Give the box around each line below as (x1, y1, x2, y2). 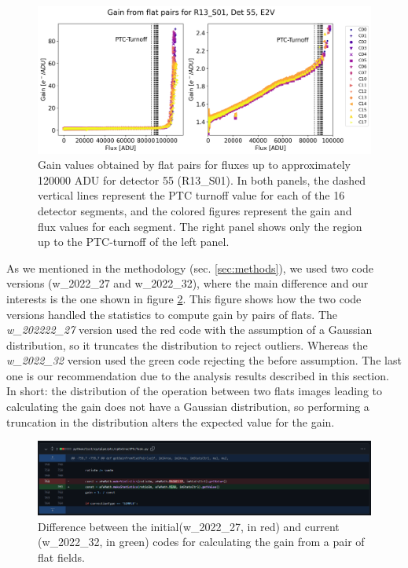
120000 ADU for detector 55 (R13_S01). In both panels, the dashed (38, 171, 366, 188)
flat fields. (38, 548, 85, 565)
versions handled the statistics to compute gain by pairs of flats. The (6, 306, 337, 322)
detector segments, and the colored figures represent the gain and (38, 202, 352, 218)
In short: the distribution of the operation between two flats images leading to (6, 383, 382, 399)
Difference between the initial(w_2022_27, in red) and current (38, 518, 340, 534)
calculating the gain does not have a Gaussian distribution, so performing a (6, 398, 369, 415)
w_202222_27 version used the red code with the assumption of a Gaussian (6, 321, 373, 338)
